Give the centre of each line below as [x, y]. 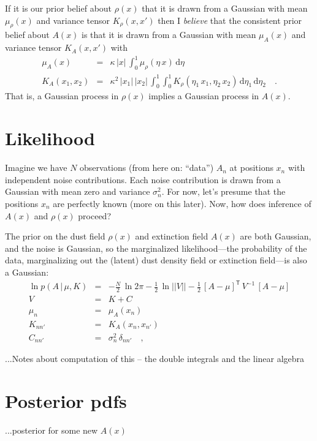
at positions [251, 168]
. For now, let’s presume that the [223, 191]
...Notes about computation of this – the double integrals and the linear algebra [155, 359]
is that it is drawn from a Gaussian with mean [169, 35]
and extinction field [172, 236]
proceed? [94, 215]
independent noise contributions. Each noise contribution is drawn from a [143, 179]
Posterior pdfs [66, 401]
